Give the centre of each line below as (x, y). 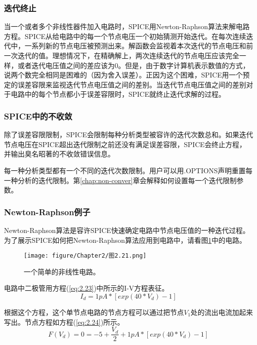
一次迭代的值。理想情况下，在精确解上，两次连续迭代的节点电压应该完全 (122, 55)
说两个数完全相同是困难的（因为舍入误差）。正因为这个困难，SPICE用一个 (124, 75)
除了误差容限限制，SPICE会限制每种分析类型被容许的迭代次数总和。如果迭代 (129, 134)
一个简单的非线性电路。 (62, 271)
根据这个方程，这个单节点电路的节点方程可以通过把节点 (94, 312)
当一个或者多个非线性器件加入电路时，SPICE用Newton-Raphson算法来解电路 (127, 26)
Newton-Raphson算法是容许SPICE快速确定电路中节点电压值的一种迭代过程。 (127, 230)
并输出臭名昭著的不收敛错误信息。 (59, 154)
